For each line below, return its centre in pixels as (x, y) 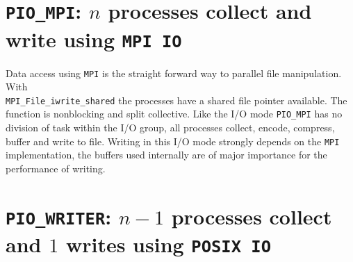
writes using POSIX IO (168, 244)
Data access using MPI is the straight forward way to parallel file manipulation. (174, 73)
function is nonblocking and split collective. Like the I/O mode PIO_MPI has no (174, 114)
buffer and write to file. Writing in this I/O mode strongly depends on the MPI (173, 141)
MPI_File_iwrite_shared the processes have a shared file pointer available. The (176, 100)
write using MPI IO (94, 39)
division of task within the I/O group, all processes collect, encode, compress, (170, 128)
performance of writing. (56, 168)
